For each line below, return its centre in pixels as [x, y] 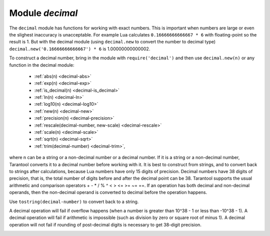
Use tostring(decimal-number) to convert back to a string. [74, 202]
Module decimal [43, 13]
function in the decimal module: [42, 65]
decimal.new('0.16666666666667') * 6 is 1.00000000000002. [80, 49]
